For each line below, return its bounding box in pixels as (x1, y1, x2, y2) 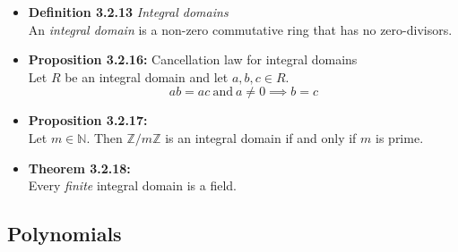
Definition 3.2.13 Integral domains (28, 3, 229, 21)
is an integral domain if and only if (165, 128, 357, 147)
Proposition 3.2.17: (28, 111, 148, 130)
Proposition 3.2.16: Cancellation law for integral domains (28, 50, 358, 69)
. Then (86, 128, 123, 147)
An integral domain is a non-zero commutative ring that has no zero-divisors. (28, 20, 453, 38)
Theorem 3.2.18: (28, 158, 131, 177)
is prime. (376, 128, 424, 147)
